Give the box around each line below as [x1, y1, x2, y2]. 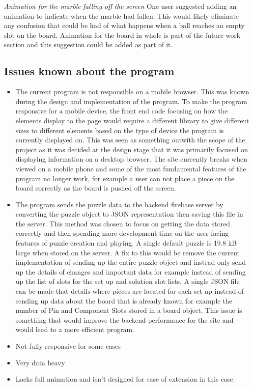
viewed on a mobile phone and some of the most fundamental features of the [15, 163, 246, 173]
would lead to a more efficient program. [15, 324, 135, 334]
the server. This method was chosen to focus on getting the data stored [15, 218, 230, 228]
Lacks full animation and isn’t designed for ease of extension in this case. [15, 374, 235, 384]
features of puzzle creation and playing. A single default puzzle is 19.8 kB [15, 238, 237, 248]
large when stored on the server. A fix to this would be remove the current [15, 247, 240, 257]
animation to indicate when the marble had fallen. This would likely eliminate [4, 10, 239, 21]
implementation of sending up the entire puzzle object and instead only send [15, 257, 246, 267]
